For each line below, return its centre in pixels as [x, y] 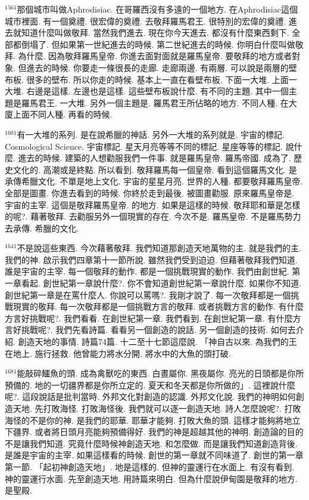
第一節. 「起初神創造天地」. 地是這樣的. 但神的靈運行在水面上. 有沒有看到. [150, 466]
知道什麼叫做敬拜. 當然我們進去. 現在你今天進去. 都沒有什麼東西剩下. [155, 33]
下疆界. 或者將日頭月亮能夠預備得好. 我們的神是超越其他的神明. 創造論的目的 [154, 432]
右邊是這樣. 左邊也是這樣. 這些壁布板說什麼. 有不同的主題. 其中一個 [157, 91]
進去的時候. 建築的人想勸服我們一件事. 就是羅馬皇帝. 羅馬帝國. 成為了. [154, 158]
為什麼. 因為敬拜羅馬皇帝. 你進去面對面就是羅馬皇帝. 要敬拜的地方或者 [155, 56]
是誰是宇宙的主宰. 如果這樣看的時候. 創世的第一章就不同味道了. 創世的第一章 [154, 455]
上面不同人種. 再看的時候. [63, 114]
